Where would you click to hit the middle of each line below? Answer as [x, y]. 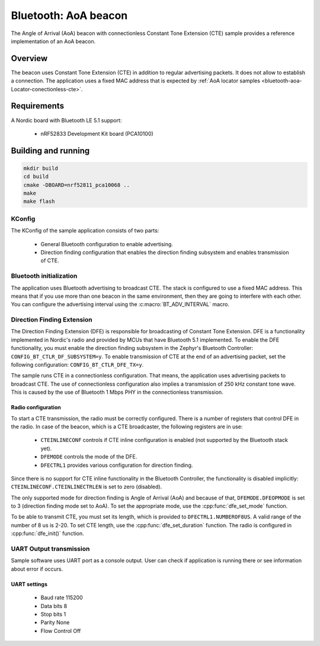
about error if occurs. [37, 569]
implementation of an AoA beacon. [53, 41]
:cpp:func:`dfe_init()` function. [47, 533]
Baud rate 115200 [62, 598]
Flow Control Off [61, 631]
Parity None [55, 622]
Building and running [50, 150]
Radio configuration [36, 408]
